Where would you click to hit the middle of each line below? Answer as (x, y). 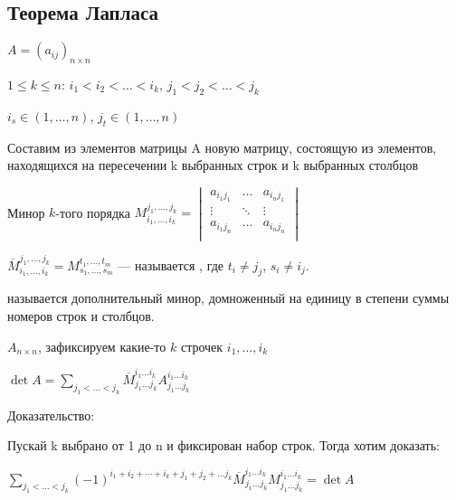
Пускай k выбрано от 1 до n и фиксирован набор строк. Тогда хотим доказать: (224, 445)
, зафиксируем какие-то (102, 346)
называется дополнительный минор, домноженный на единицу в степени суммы (228, 298)
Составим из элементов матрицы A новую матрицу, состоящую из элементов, (222, 147)
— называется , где (171, 264)
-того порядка (93, 212)
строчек (202, 346)
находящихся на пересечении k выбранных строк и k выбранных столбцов (213, 165)
